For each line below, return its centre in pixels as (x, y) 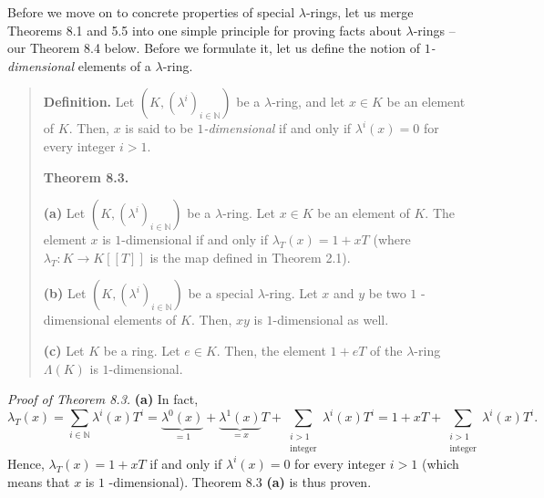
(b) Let (65, 293)
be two (387, 293)
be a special (221, 293)
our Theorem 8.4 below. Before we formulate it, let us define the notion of (214, 48)
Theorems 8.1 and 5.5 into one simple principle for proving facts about (205, 30)
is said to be (159, 128)
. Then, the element (271, 350)
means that (39, 481)
